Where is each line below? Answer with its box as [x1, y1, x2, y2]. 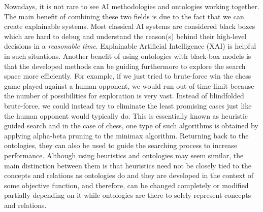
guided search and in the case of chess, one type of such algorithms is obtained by [4, 120, 258, 131]
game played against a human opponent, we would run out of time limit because [4, 80, 254, 91]
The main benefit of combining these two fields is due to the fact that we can [4, 11, 244, 21]
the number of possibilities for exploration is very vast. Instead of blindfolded [4, 90, 244, 101]
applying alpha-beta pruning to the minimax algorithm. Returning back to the [4, 130, 249, 140]
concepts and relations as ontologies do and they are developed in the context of [4, 170, 254, 181]
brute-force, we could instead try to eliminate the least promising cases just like [4, 100, 252, 111]
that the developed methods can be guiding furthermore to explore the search [4, 60, 246, 71]
